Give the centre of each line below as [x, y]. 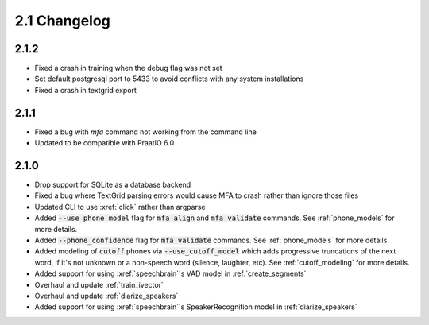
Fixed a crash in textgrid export [85, 90]
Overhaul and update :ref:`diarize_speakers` [106, 296]
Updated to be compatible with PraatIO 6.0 [104, 143]
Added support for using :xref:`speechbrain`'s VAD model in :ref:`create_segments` [170, 273]
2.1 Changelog [62, 21]
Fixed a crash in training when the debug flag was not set [128, 68]
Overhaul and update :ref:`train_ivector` [99, 284]
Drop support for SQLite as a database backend [113, 185]
